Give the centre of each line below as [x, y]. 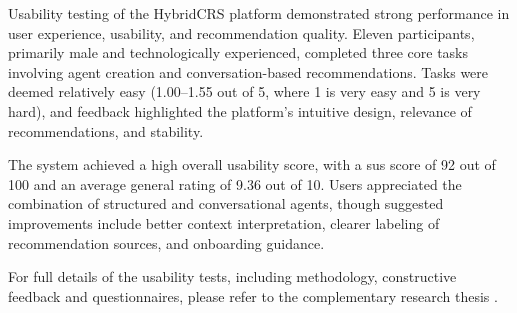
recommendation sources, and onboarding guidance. [166, 242]
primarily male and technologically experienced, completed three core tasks [238, 52]
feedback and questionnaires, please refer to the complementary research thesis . [253, 295]
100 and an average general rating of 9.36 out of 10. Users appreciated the [235, 183]
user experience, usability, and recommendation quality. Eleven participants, [241, 32]
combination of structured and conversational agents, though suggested [226, 203]
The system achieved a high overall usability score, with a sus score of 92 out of [252, 164]
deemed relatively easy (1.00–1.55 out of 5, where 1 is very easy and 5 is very [244, 91]
